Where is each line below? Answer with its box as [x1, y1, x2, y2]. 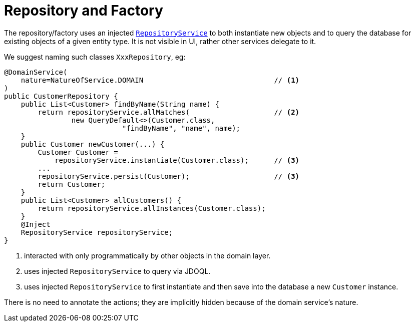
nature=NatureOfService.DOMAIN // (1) [21, 76, 300, 84]
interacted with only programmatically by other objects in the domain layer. [24, 251, 271, 260]
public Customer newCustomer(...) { [21, 140, 165, 148]
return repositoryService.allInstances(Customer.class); [38, 204, 266, 212]
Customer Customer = [38, 148, 118, 156]
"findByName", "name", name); [122, 124, 241, 132]
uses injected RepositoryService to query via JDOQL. [24, 266, 211, 275]
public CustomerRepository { [4, 92, 118, 100]
